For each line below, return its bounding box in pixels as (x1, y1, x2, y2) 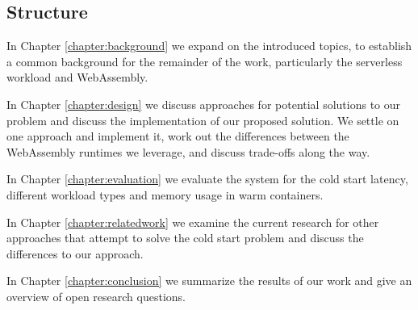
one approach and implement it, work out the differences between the (6, 128, 349, 145)
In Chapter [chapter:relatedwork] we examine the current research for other (6, 213, 379, 230)
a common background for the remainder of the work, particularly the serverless (6, 52, 403, 69)
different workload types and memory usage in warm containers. (6, 186, 324, 203)
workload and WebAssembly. (6, 69, 148, 86)
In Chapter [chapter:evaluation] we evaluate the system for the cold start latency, (6, 170, 408, 187)
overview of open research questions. (6, 287, 186, 304)
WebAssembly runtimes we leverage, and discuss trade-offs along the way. (6, 143, 370, 160)
